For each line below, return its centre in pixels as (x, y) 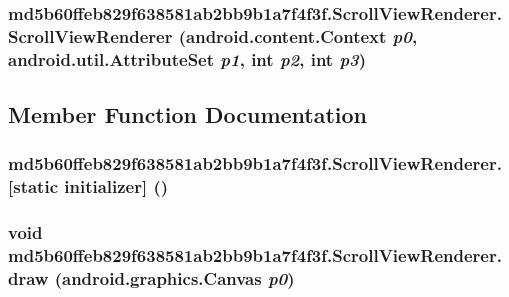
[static (33, 186)
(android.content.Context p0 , (298, 35)
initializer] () (116, 186)
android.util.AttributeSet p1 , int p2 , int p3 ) (187, 58)
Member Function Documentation (188, 114)
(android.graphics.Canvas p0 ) (174, 278)
